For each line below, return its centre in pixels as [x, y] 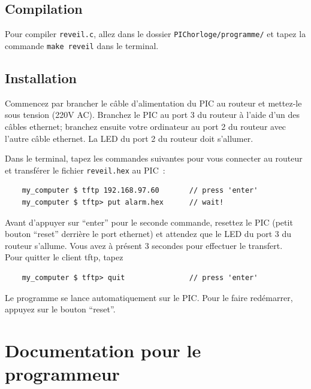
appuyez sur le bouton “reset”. [60, 309]
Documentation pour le [103, 350]
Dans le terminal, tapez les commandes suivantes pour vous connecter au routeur [154, 158]
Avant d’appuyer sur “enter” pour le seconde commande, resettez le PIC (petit [149, 222]
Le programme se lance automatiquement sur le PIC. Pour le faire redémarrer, [149, 297]
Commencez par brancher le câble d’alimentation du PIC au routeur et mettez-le [153, 103]
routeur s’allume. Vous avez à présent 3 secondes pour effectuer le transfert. [144, 245]
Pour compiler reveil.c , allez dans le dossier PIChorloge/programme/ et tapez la [155, 34]
